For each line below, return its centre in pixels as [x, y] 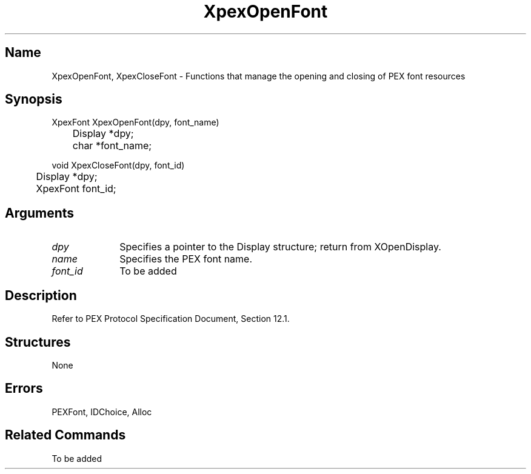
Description [41, 295]
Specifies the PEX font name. [186, 259]
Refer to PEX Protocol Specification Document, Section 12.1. [171, 319]
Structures [38, 342]
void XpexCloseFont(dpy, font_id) [118, 165]
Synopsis [34, 99]
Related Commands [65, 435]
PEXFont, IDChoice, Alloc [102, 412]
